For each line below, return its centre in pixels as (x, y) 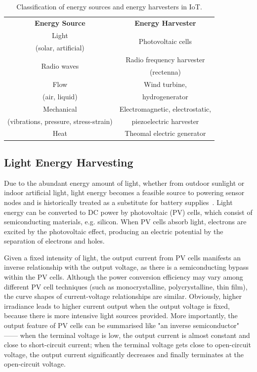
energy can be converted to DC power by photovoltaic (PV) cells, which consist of (128, 212)
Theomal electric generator (165, 133)
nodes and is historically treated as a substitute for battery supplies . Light (118, 202)
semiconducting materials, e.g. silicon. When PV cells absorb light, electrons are (125, 222)
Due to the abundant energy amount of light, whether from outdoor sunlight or (124, 183)
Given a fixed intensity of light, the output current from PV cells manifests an (123, 257)
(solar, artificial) (60, 47)
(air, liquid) (60, 96)
